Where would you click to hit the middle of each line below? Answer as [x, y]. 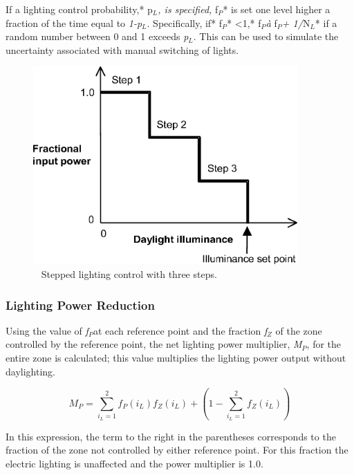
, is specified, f [188, 9]
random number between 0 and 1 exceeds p [97, 36]
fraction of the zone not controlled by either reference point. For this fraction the [177, 450]
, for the [324, 344]
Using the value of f [47, 330]
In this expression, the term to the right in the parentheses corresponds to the [171, 436]
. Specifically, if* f [185, 22]
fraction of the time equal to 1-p [74, 22]
